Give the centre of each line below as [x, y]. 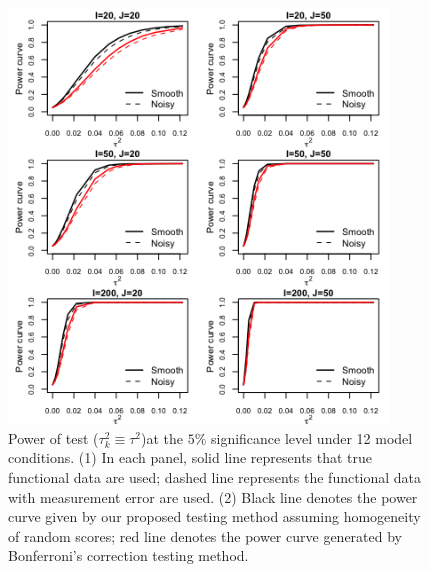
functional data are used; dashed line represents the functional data [215, 476]
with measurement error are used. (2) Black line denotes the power [213, 496]
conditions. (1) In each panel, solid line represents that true [190, 457]
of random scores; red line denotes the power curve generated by [205, 535]
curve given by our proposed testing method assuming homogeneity [214, 516]
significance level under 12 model [312, 437]
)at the [162, 437]
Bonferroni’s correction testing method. [128, 555]
